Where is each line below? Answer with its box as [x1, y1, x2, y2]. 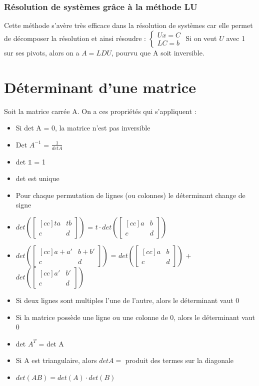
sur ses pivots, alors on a [4, 47, 79, 57]
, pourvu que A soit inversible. [111, 47, 204, 57]
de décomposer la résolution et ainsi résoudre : [4, 32, 146, 43]
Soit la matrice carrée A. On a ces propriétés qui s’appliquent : [4, 105, 196, 116]
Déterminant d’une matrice [4, 76, 196, 97]
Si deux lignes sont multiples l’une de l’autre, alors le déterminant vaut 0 [15, 294, 239, 305]
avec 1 [226, 32, 245, 43]
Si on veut [185, 32, 217, 43]
